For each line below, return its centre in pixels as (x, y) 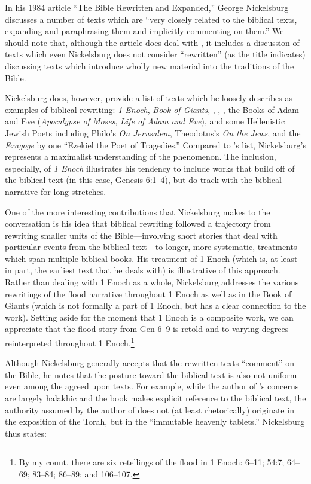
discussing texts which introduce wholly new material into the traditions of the (150, 66)
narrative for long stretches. (56, 191)
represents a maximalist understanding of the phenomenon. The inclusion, (141, 156)
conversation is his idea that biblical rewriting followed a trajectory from (138, 223)
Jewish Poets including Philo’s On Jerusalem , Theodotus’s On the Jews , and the (153, 133)
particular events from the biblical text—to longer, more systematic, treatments (151, 247)
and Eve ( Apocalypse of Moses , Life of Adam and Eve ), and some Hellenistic (145, 121)
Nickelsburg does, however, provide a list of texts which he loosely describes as (149, 98)
